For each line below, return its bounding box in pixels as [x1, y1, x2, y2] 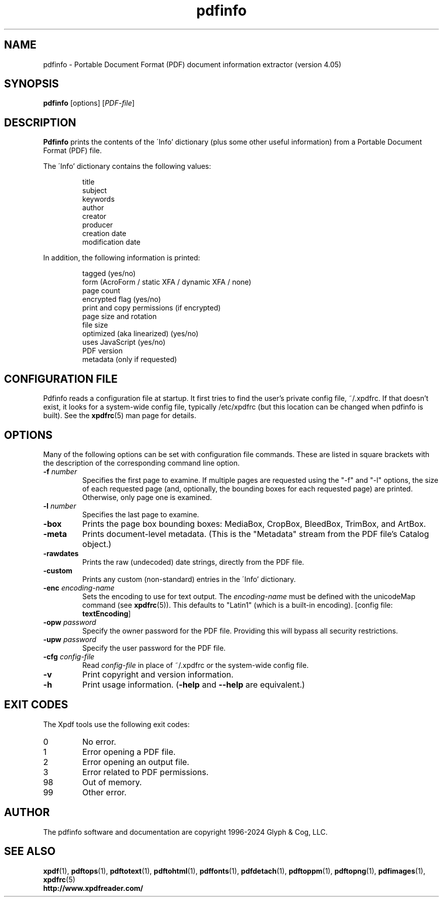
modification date [82, 238, 141, 247]
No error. [82, 736, 116, 747]
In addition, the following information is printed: [43, 253, 200, 262]
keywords [82, 195, 115, 204]
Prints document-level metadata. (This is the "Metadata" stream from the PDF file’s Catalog [82, 528, 429, 539]
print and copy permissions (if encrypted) [82, 303, 221, 312]
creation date [82, 229, 126, 238]
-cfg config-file [43, 652, 95, 661]
